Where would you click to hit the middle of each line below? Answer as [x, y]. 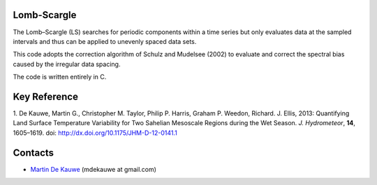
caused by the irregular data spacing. [67, 64]
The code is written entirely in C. [60, 77]
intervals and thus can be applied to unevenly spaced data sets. [105, 41]
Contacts [34, 153]
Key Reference [45, 96]
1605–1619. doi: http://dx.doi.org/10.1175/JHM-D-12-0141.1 [95, 133]
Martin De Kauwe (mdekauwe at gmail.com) [94, 169]
